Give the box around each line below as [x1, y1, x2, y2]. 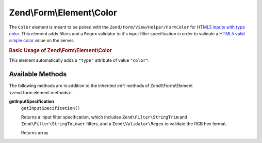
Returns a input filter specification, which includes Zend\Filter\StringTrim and [21, 114, 188, 120]
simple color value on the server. [9, 38, 75, 43]
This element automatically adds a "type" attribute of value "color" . [9, 57, 150, 63]
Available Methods [9, 70, 67, 78]
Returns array [21, 129, 49, 135]
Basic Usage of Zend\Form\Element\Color [9, 47, 112, 54]
